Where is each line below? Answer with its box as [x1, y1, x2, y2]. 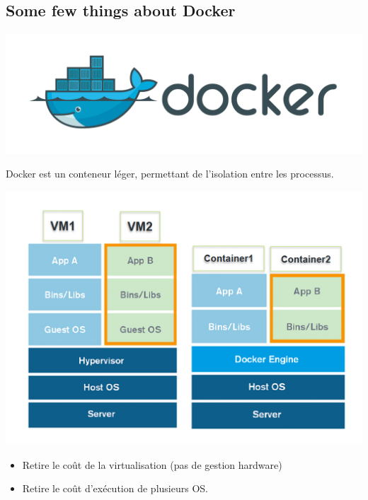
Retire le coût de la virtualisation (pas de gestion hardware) [22, 457, 282, 472]
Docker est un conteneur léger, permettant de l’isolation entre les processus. [6, 166, 334, 181]
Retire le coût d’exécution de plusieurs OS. [22, 481, 208, 496]
